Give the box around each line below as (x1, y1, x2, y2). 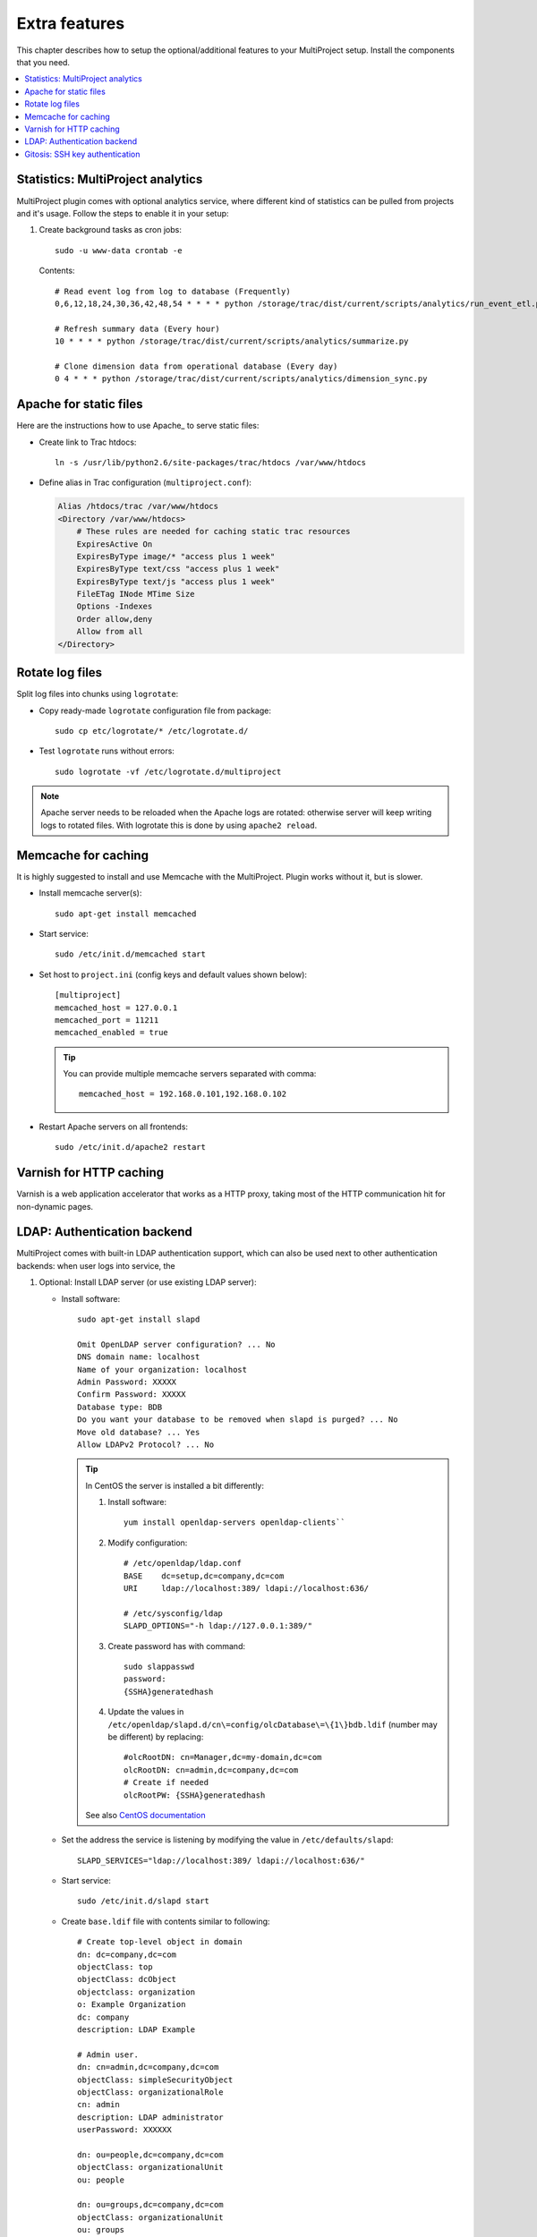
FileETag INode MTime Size (76, 589, 196, 600)
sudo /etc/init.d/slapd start (77, 1896, 210, 1906)
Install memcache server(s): (38, 888, 142, 898)
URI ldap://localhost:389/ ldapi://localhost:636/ (124, 1584, 370, 1594)
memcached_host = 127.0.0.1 (55, 1002, 178, 1013)
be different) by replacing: (107, 1731, 204, 1742)
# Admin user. (77, 2049, 139, 2060)
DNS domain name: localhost (77, 1352, 200, 1362)
